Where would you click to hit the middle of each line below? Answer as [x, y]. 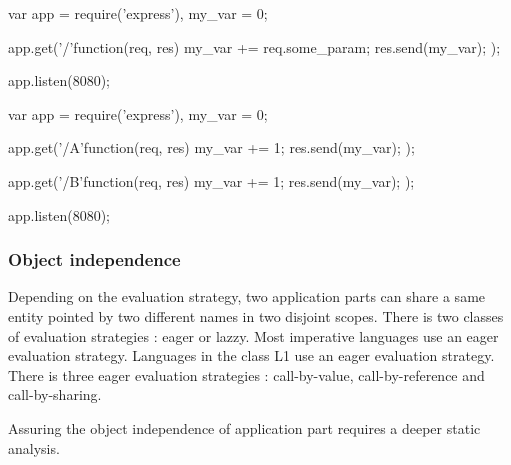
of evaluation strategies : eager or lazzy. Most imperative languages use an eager [253, 335]
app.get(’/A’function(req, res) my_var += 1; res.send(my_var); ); [211, 147]
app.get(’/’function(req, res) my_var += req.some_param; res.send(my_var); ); [254, 46]
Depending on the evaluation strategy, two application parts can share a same [247, 296]
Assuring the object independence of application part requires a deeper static [244, 427]
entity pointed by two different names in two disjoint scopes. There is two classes [256, 315]
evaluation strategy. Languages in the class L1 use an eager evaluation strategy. [251, 355]
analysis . [34, 447]
